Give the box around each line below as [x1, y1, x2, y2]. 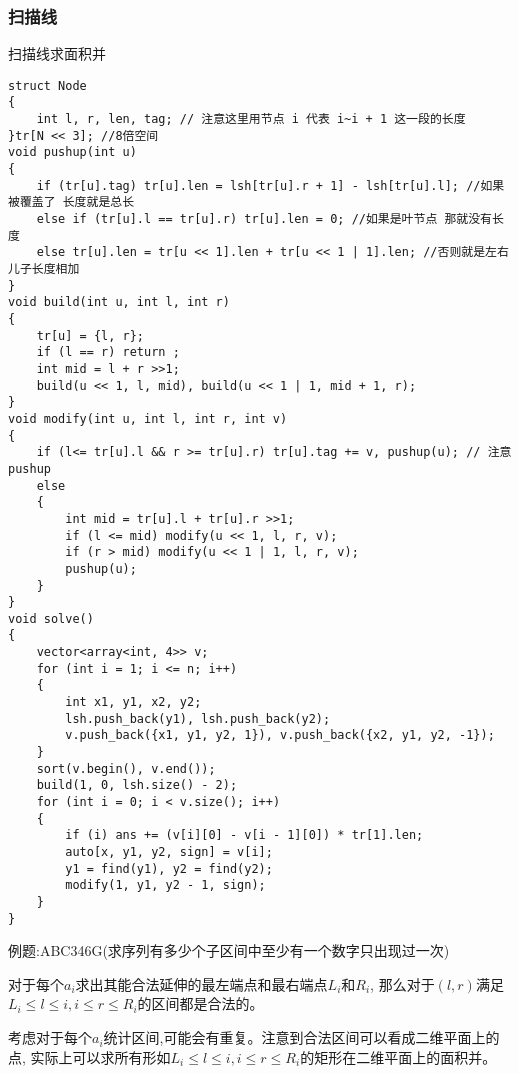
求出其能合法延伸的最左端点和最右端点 [75, 973, 328, 994]
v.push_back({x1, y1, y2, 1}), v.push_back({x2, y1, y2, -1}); [65, 728, 495, 743]
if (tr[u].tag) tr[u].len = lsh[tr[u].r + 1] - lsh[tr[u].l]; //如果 [36, 178, 505, 193]
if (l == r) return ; [36, 345, 180, 360]
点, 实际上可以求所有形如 [8, 1046, 171, 1067]
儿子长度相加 [8, 262, 80, 277]
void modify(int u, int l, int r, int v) [8, 411, 288, 426]
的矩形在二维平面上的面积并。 [300, 1046, 497, 1067]
